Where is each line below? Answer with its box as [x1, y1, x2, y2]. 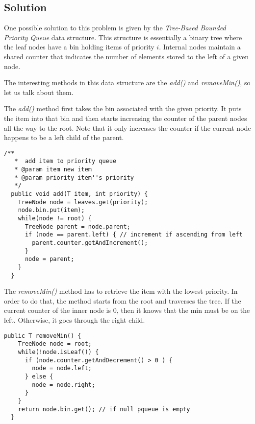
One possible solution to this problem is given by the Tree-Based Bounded [4, 23, 226, 33]
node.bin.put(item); [18, 207, 85, 214]
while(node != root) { [18, 214, 92, 222]
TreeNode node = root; [18, 340, 92, 348]
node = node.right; [32, 381, 96, 388]
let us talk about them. [4, 87, 74, 97]
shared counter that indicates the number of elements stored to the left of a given [4, 51, 249, 61]
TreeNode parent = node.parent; [25, 223, 130, 230]
